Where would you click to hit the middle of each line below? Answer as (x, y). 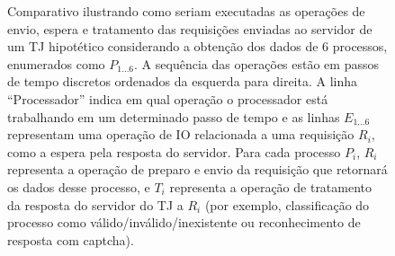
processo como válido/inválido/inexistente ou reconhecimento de (184, 222)
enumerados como (56, 63)
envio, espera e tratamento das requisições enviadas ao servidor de (190, 28)
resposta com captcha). (71, 239)
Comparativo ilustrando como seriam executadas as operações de (186, 11)
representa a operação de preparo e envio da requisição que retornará (197, 169)
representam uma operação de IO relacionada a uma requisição (181, 134)
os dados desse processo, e (79, 186)
